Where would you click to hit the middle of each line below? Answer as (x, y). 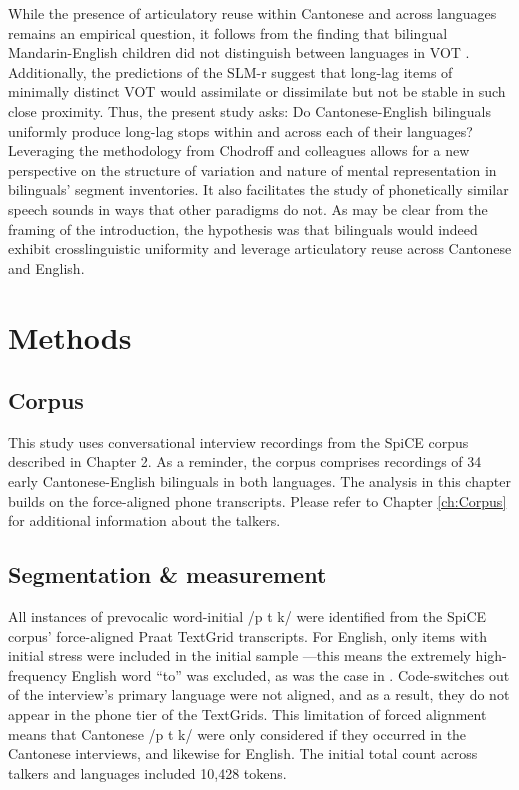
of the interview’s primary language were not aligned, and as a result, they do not (259, 694)
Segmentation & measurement (167, 574)
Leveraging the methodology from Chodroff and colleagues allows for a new (239, 150)
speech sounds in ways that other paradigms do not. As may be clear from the (248, 208)
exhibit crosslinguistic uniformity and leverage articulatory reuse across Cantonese (260, 248)
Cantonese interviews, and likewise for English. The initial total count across (243, 753)
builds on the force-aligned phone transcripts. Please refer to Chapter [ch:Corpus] (257, 500)
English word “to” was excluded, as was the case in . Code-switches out (290, 674)
